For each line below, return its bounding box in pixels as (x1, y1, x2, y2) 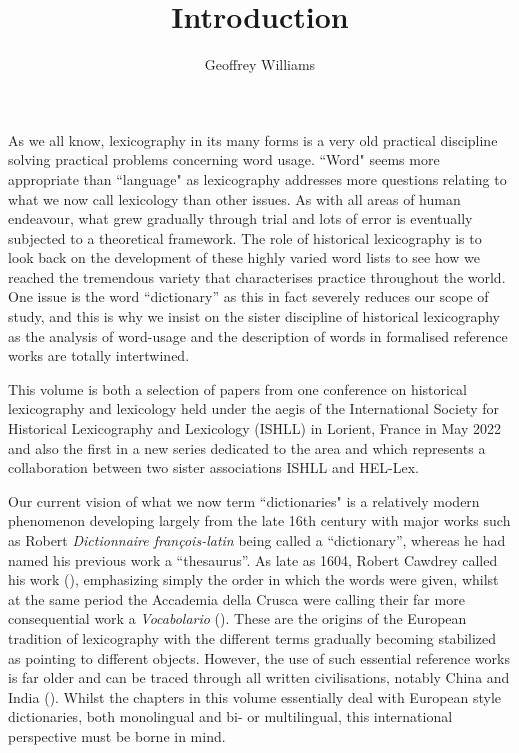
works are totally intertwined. (8, 345, 190, 366)
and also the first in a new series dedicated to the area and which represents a (8, 437, 486, 458)
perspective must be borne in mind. (8, 725, 226, 746)
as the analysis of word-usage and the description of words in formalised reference (8, 325, 508, 346)
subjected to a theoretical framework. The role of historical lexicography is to (8, 227, 482, 248)
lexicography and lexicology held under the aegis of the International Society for (8, 398, 500, 419)
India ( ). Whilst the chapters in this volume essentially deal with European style (8, 686, 502, 707)
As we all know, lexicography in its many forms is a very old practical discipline (8, 129, 498, 150)
